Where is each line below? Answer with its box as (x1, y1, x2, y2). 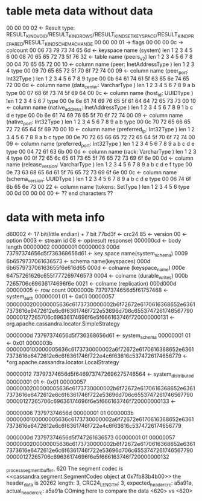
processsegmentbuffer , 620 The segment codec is (6, 465, 124, 474)
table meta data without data (6, 4, 154, 18)
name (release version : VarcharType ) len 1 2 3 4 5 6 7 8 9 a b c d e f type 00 (6, 160, 192, 169)
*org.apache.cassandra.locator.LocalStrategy (6, 359, 119, 366)
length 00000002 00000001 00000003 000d (6, 243, 120, 250)
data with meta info (6, 211, 106, 224)
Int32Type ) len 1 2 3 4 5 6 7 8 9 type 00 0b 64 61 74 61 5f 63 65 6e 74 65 (6, 75, 190, 82)
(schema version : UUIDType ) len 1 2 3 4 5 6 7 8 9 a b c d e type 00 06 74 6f (6, 175, 192, 184)
